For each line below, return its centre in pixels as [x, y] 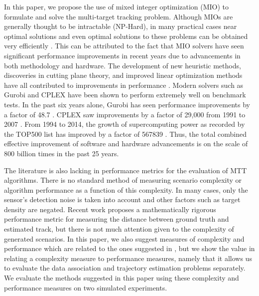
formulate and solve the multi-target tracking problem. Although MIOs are [119, 16]
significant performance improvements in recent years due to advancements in [122, 55]
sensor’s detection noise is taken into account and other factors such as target [122, 199]
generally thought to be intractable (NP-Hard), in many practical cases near [121, 26]
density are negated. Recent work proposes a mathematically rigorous [110, 209]
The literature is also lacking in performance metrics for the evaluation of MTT [126, 170]
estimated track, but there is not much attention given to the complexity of [119, 229]
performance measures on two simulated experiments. [86, 287]
